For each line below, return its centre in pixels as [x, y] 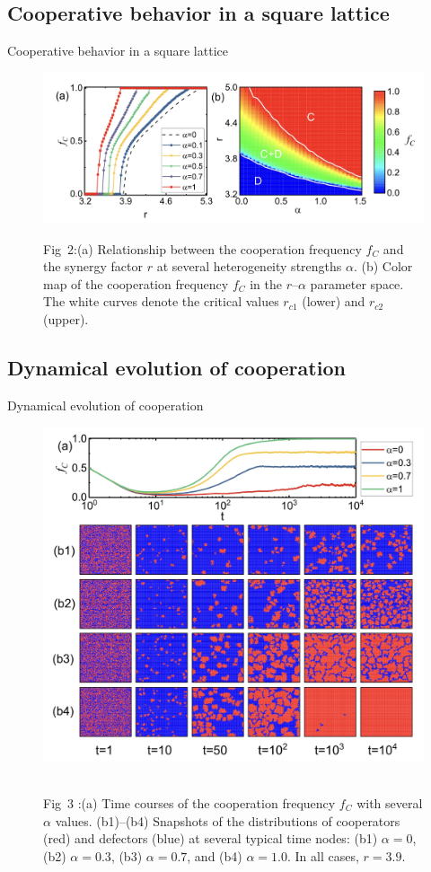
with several [390, 803]
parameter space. [357, 283]
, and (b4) [215, 855]
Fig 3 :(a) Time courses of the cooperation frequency [189, 803]
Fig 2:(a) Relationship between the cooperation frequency [202, 248]
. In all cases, [323, 855]
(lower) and [334, 301]
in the [266, 283]
